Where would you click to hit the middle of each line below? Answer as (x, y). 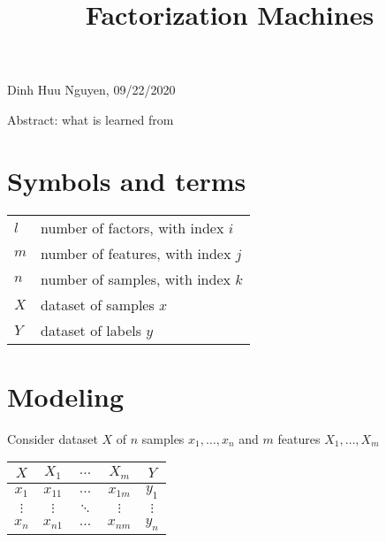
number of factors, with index (132, 227)
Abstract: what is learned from (91, 119)
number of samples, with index (136, 279)
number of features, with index (136, 253)
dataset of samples (98, 304)
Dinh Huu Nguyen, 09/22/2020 (91, 90)
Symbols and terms (127, 180)
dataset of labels (91, 330)
